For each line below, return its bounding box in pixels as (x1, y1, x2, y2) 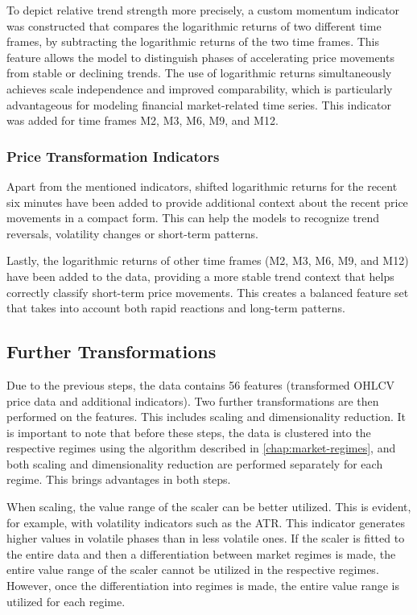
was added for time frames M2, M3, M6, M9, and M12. (6, 112, 279, 129)
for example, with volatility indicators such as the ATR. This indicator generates (6, 514, 406, 530)
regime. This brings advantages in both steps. (6, 471, 231, 488)
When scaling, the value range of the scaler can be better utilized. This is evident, (6, 498, 411, 515)
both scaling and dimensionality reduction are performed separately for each (6, 455, 383, 472)
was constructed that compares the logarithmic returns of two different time (6, 17, 382, 34)
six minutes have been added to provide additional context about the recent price (6, 193, 408, 210)
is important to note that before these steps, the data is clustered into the (6, 423, 371, 440)
